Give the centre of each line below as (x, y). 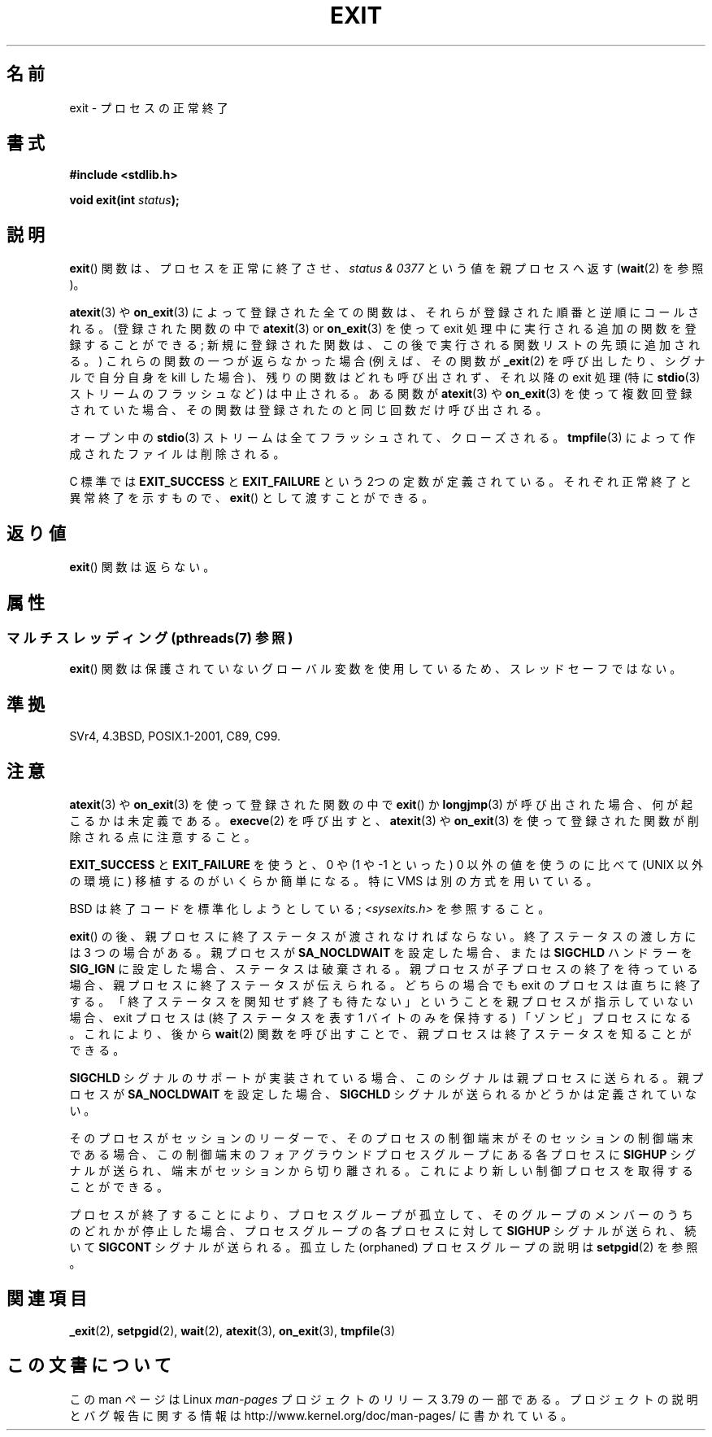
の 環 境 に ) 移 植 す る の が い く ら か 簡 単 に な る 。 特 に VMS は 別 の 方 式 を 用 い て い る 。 (334, 881)
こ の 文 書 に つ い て (89, 1365)
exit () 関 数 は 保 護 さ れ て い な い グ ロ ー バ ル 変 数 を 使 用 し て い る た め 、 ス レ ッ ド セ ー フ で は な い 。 (376, 669)
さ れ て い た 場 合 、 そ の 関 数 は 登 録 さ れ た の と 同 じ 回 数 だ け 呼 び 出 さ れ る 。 (308, 410)
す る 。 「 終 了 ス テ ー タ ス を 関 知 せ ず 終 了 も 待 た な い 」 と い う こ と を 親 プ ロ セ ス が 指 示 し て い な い (381, 1002)
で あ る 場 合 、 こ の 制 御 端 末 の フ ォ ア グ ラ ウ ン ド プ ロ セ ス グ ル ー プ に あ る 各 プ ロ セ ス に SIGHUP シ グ (383, 1155)
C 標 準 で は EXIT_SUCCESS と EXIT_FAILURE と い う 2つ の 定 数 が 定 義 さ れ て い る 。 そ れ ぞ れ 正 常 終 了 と (380, 482)
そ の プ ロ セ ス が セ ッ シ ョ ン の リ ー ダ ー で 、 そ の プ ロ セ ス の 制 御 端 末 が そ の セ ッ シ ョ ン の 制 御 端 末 (381, 1138)
